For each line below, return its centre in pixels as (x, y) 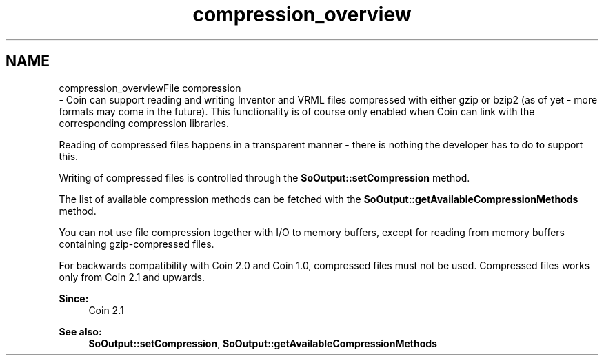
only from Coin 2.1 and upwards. (132, 277)
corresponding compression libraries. (144, 123)
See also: (80, 331)
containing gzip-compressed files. (137, 244)
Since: (74, 298)
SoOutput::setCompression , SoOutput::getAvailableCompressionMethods (263, 343)
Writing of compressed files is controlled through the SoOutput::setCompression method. (264, 177)
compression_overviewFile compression (150, 88)
